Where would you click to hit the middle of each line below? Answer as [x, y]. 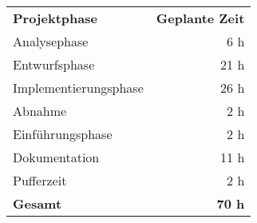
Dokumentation [56, 157]
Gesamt [38, 203]
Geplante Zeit [200, 18]
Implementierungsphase [78, 88]
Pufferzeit [40, 180]
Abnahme [40, 111]
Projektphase [55, 18]
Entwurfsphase [54, 64]
